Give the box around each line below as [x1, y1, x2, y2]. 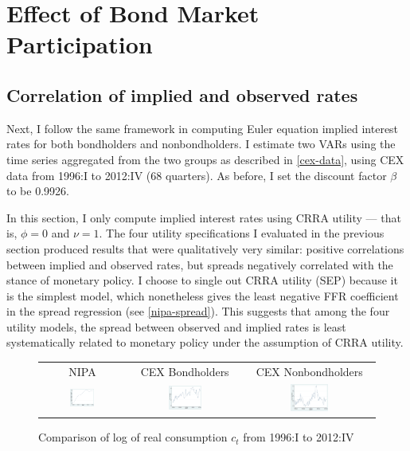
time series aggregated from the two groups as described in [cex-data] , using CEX [6, 151, 404, 167]
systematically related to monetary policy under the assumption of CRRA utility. [6, 334, 404, 351]
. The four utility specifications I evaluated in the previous [99, 225, 385, 241]
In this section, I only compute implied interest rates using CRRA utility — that [6, 209, 401, 225]
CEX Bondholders [140, 363, 229, 379]
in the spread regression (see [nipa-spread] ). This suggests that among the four [6, 303, 390, 320]
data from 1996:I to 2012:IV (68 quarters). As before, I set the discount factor [6, 167, 387, 183]
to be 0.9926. [6, 182, 69, 199]
